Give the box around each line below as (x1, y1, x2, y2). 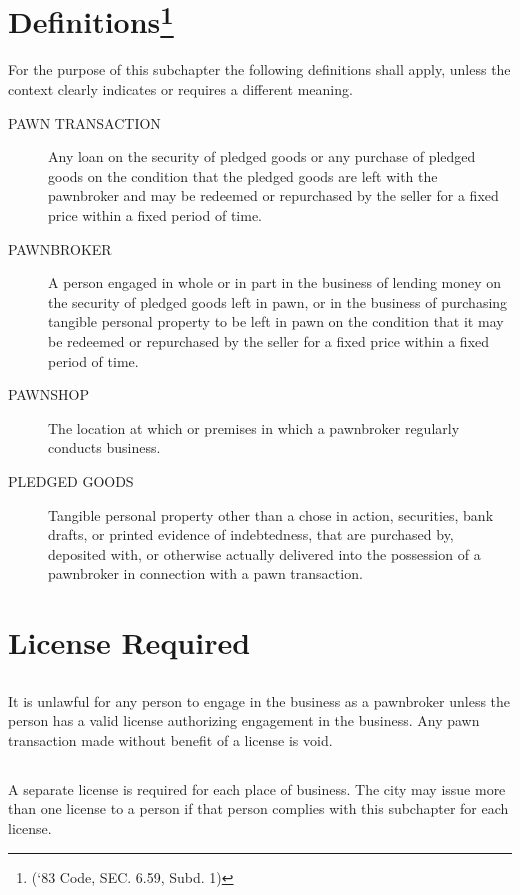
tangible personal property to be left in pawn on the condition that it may (48, 311, 504, 332)
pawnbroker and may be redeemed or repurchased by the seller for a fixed (48, 185, 499, 206)
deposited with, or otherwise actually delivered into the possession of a (48, 543, 481, 564)
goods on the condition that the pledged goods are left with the (48, 165, 438, 186)
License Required (8, 622, 251, 663)
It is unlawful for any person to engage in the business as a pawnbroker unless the (8, 690, 511, 711)
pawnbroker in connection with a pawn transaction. (48, 563, 363, 584)
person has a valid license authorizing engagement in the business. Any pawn (8, 710, 480, 731)
